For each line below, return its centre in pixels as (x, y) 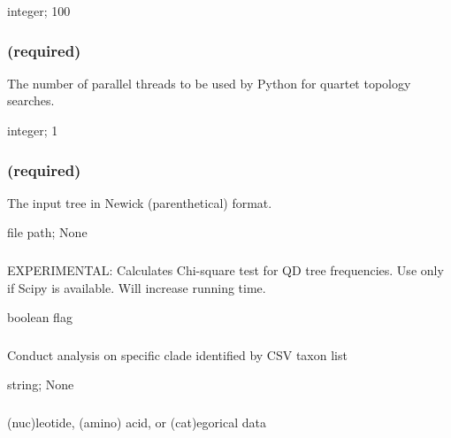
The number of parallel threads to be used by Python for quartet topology (209, 83)
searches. (31, 100)
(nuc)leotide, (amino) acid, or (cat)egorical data (137, 422)
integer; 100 (39, 11)
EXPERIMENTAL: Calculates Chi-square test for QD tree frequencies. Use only (225, 269)
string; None (41, 384)
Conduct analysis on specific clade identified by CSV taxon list (177, 354)
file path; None (47, 232)
